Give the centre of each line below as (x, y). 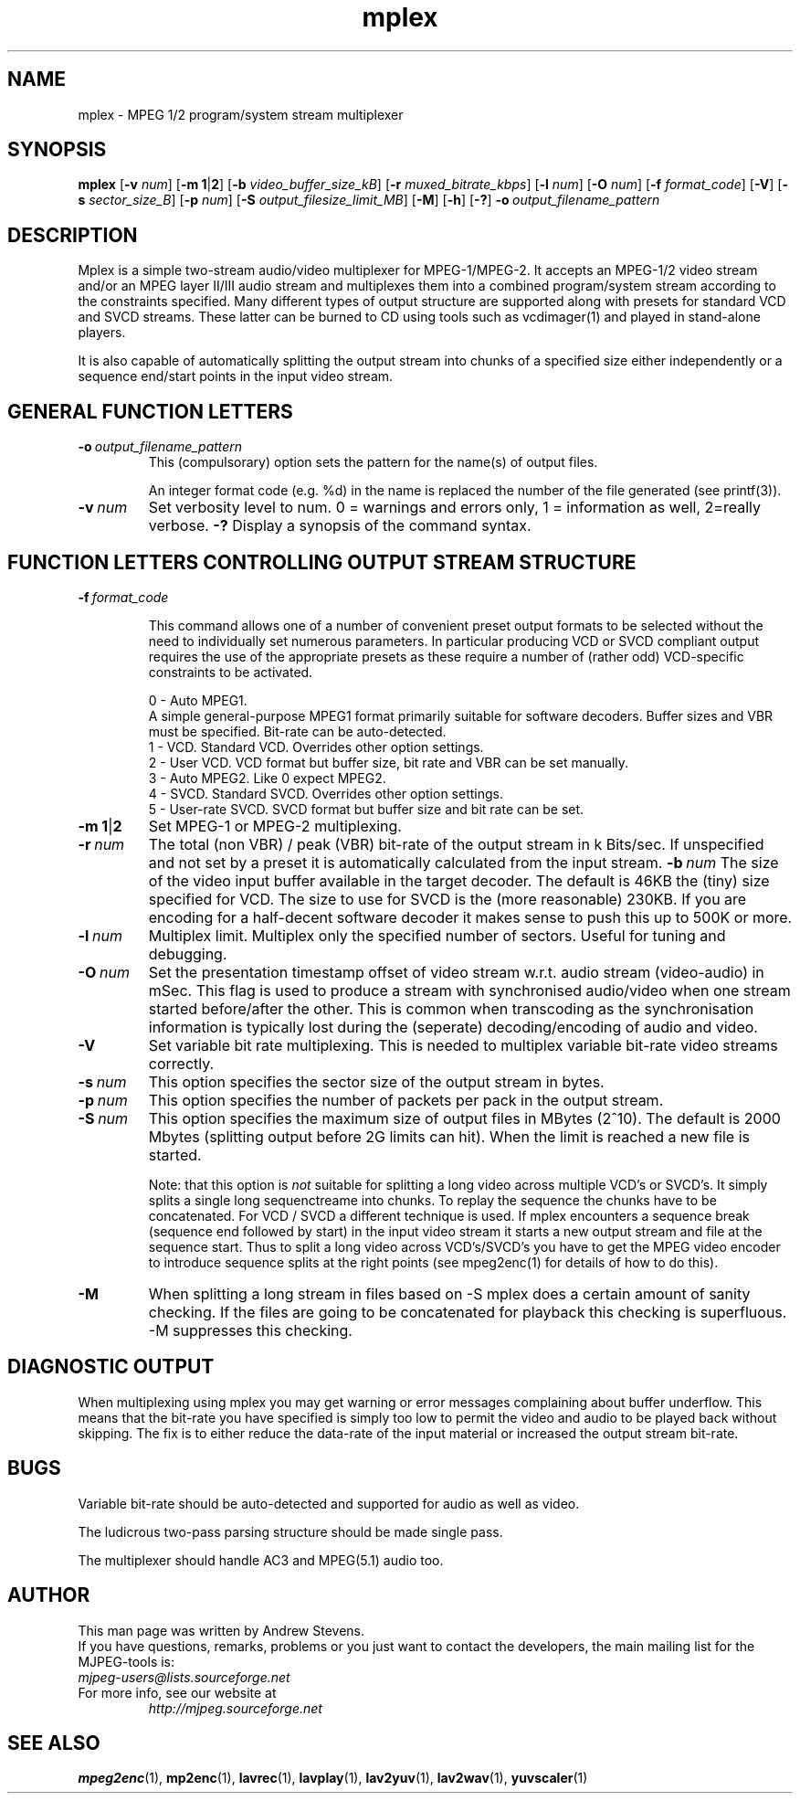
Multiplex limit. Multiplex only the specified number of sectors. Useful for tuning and (437, 935)
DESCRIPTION (73, 235)
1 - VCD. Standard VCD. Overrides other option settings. (316, 747)
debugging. (188, 953)
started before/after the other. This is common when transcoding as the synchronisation (451, 1008)
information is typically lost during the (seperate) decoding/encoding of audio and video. (453, 1027)
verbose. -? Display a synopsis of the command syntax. (340, 526)
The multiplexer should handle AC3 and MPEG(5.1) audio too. (261, 1560)
